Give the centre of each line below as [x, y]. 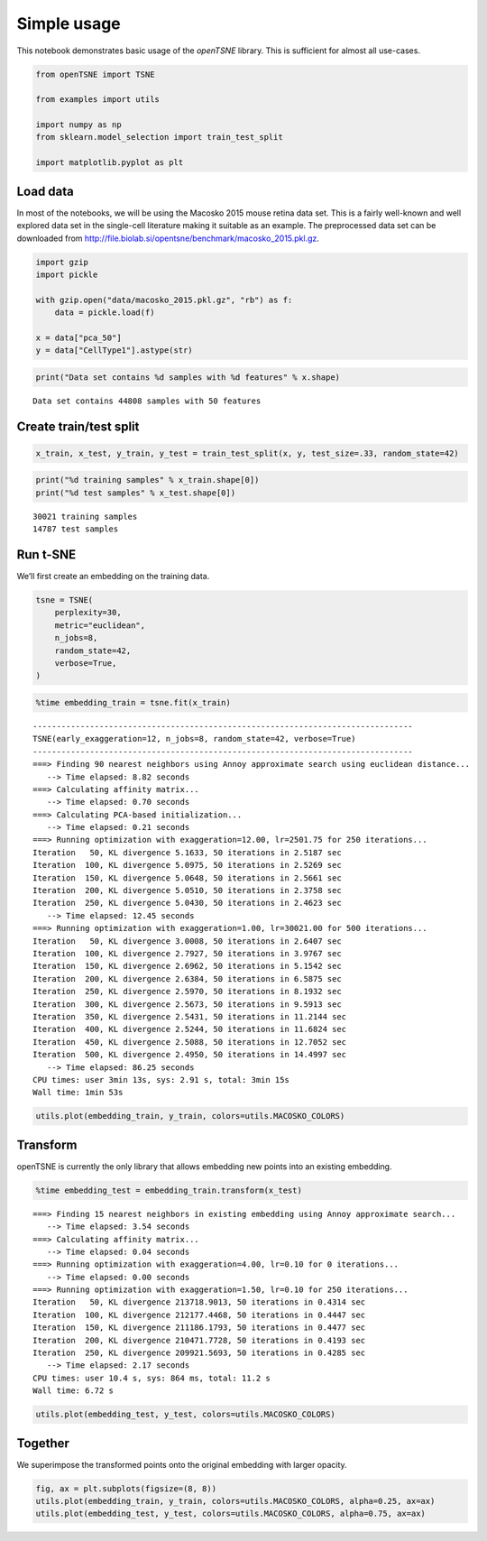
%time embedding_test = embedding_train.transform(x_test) [169, 1190]
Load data [45, 191]
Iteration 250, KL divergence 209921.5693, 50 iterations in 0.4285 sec [199, 1353]
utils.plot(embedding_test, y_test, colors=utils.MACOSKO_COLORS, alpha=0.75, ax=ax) [230, 1514]
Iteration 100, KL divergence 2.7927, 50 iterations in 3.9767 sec [187, 953]
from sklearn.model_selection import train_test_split [159, 137]
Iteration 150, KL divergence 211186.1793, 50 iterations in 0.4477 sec [199, 1328]
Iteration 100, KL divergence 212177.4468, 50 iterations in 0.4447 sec [199, 1315]
